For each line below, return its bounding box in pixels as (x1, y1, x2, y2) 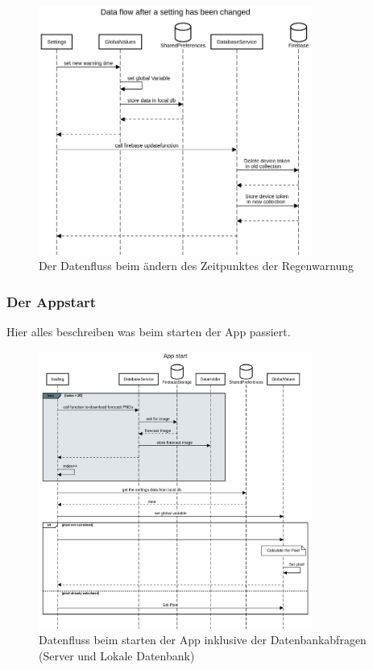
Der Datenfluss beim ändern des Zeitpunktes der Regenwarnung (39, 257, 354, 274)
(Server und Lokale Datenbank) (39, 647, 195, 664)
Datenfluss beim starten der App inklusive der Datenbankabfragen (39, 631, 367, 648)
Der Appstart (6, 291, 97, 311)
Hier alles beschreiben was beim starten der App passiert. (6, 323, 291, 340)
